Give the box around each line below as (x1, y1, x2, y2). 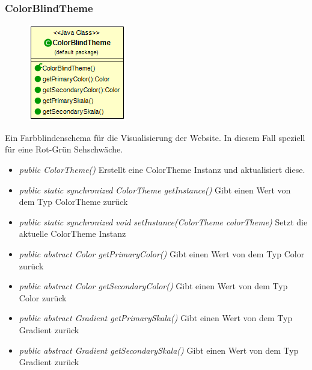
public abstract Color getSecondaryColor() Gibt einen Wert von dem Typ (19, 280, 288, 292)
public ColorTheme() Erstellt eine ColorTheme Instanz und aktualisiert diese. (19, 163, 305, 175)
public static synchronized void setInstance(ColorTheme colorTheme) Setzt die (19, 215, 308, 228)
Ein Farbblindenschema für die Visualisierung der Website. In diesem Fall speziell (5, 131, 305, 143)
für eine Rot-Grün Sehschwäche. (5, 143, 123, 155)
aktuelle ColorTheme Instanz (19, 227, 126, 240)
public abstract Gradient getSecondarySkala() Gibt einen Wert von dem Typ (19, 343, 299, 356)
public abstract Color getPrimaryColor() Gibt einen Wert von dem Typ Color (19, 247, 305, 260)
